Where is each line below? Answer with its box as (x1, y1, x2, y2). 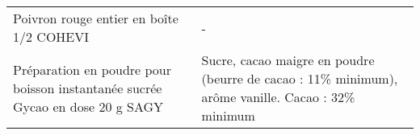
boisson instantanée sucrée (13, 78, 162, 97)
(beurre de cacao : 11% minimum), (201, 69, 398, 88)
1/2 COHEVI (13, 27, 90, 46)
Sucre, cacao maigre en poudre (201, 51, 375, 69)
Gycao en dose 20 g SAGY (13, 96, 164, 116)
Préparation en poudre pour (13, 59, 172, 79)
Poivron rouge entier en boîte (13, 9, 178, 27)
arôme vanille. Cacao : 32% (201, 88, 355, 106)
